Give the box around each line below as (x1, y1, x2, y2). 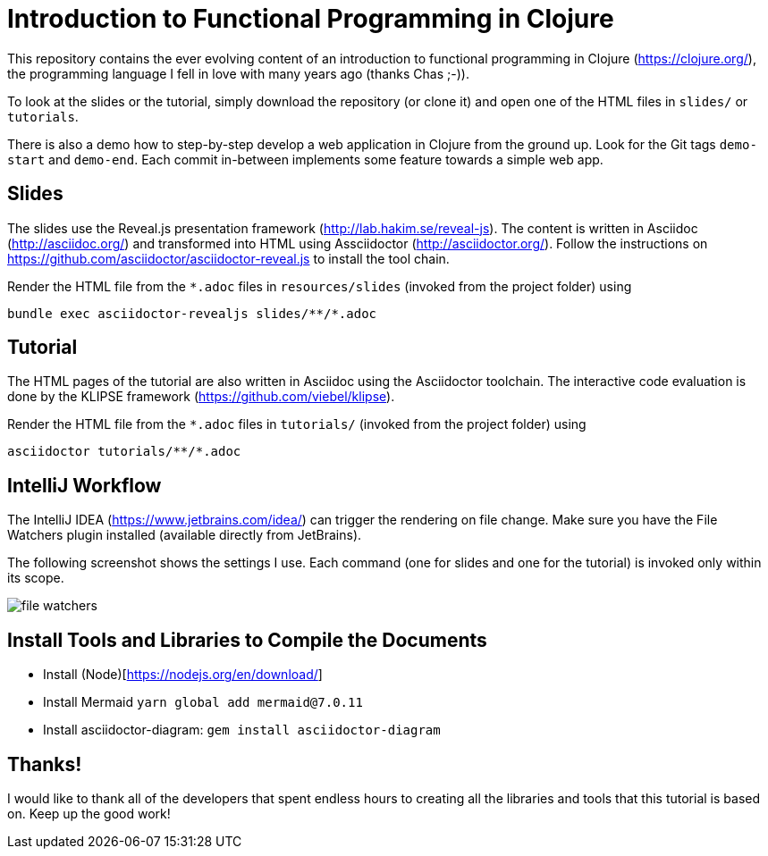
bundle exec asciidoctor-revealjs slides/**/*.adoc (7, 306, 377, 321)
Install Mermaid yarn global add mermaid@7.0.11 (43, 694, 363, 710)
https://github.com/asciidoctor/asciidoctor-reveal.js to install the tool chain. (7, 250, 450, 266)
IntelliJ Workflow (7, 474, 162, 497)
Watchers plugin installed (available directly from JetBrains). (7, 527, 362, 543)
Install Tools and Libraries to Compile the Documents (7, 628, 487, 651)
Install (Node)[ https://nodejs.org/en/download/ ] (43, 667, 323, 683)
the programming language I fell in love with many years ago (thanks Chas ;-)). (7, 65, 469, 81)
